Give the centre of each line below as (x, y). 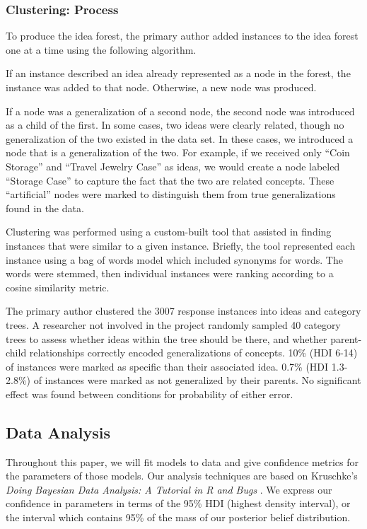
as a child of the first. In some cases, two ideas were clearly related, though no (175, 125)
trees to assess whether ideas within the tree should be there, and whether (167, 338)
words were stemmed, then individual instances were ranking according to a (170, 273)
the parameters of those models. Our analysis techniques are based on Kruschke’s (182, 476)
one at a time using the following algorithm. (101, 49)
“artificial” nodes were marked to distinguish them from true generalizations (171, 194)
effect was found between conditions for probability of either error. (150, 394)
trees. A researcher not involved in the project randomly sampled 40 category (173, 324)
